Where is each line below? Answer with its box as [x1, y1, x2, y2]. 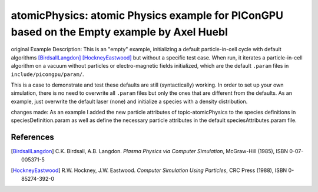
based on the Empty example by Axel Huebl [11, 25, 228, 38]
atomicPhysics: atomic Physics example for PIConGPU [11, 9, 284, 22]
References [11, 133, 54, 143]
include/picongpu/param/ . [11, 71, 84, 78]
